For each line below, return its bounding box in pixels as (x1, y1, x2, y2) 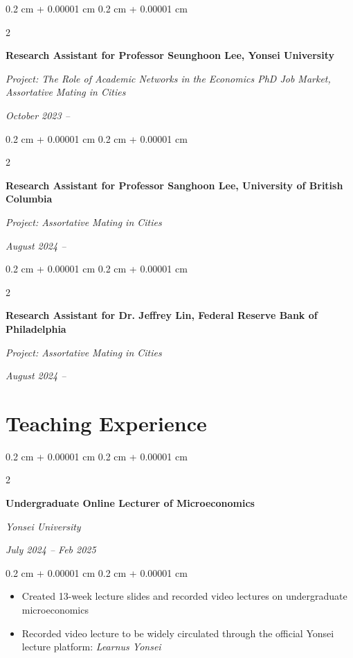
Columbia (6, 191, 53, 206)
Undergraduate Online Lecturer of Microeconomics (6, 496, 255, 510)
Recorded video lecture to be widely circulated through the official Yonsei (21, 625, 334, 640)
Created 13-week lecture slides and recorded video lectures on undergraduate (21, 589, 347, 603)
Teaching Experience (6, 408, 207, 437)
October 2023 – (6, 107, 70, 122)
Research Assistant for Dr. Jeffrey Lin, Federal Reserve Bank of (6, 308, 318, 322)
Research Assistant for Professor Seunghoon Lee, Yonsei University (6, 48, 334, 62)
